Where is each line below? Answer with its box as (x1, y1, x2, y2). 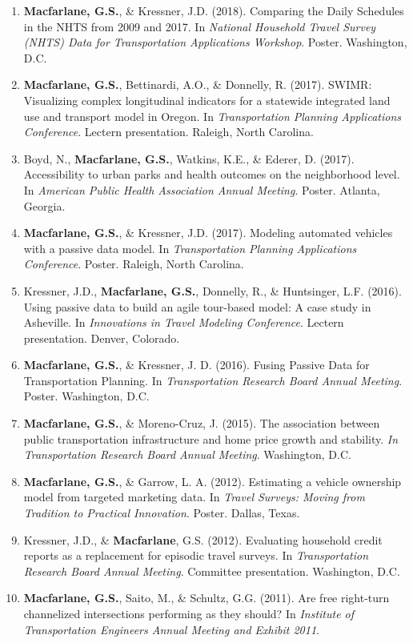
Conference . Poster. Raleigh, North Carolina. (23, 255, 244, 272)
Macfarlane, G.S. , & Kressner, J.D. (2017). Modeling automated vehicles (23, 224, 393, 241)
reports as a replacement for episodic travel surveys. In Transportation (23, 547, 369, 564)
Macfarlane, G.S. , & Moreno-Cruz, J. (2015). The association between (23, 415, 380, 432)
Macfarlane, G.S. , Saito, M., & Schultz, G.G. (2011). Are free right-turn (23, 589, 390, 606)
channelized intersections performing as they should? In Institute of (23, 605, 355, 621)
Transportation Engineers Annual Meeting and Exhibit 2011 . (23, 621, 319, 637)
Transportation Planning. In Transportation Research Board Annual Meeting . (23, 372, 403, 388)
